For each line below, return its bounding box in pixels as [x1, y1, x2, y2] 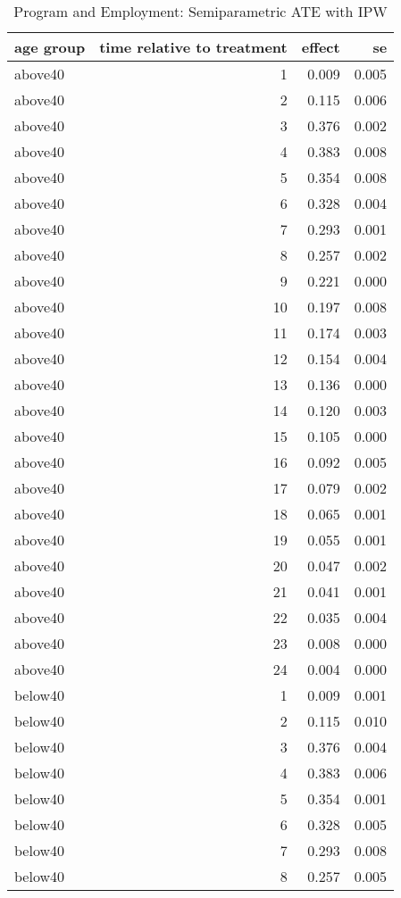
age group [14, 37, 86, 57]
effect [301, 37, 340, 57]
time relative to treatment [99, 37, 288, 57]
